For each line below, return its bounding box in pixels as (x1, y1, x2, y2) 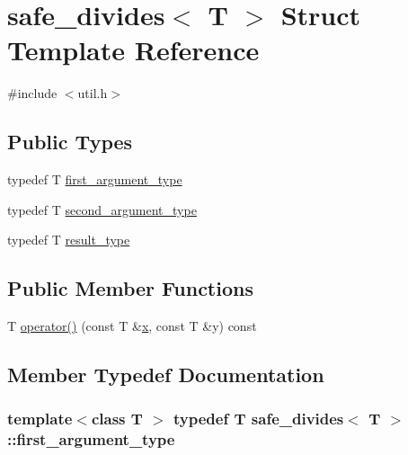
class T (91, 407, 143, 430)
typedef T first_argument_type (7, 170, 182, 189)
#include (7, 84, 58, 103)
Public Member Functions (7, 274, 253, 302)
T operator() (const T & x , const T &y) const (7, 317, 257, 335)
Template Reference (7, 31, 260, 68)
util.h (77, 84, 108, 103)
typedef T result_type (7, 230, 130, 249)
